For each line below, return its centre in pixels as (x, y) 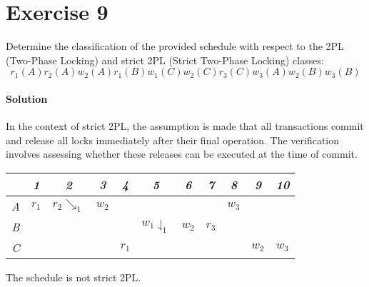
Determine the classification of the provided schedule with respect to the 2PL (175, 46)
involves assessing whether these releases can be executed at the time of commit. (182, 154)
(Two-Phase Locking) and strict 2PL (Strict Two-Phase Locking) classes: (165, 60)
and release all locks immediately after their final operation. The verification (173, 140)
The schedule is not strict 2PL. (74, 277)
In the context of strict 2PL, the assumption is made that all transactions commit (185, 126)
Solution (27, 98)
